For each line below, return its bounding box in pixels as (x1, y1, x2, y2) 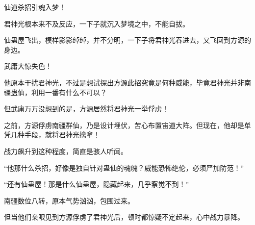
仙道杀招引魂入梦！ (4, 2, 66, 12)
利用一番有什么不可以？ (31, 87, 107, 97)
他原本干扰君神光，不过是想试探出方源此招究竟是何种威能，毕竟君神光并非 (4, 77, 244, 87)
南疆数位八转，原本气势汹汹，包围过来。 (4, 195, 134, 205)
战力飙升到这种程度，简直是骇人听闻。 (4, 146, 127, 156)
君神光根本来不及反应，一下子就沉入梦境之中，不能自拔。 (4, 18, 189, 28)
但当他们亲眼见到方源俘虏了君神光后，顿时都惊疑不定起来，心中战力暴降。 (4, 212, 244, 222)
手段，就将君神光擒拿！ (24, 129, 100, 140)
